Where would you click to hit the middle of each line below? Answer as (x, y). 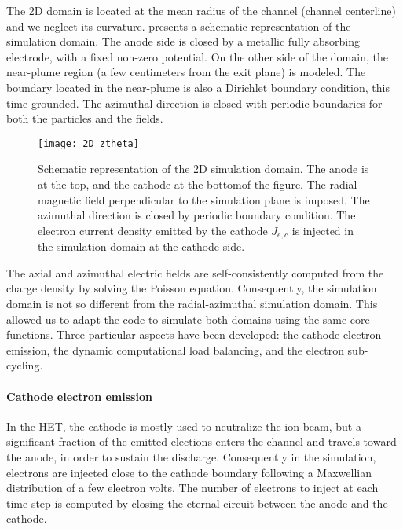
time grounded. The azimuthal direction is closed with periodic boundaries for (194, 103)
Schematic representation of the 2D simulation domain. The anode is (203, 169)
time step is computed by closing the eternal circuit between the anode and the (197, 503)
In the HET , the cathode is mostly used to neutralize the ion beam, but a (184, 426)
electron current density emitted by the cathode (153, 230)
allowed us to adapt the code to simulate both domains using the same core (188, 319)
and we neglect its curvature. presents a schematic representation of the (179, 26)
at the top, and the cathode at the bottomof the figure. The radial (198, 184)
